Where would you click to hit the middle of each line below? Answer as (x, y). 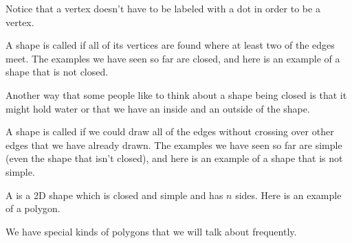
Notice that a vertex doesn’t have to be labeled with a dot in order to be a (163, 8)
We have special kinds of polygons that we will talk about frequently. (151, 231)
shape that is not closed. (57, 72)
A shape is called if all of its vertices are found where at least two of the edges (170, 45)
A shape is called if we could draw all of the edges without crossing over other (170, 131)
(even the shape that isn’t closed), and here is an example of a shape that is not (174, 158)
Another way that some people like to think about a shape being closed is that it (176, 94)
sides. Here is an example (288, 195)
